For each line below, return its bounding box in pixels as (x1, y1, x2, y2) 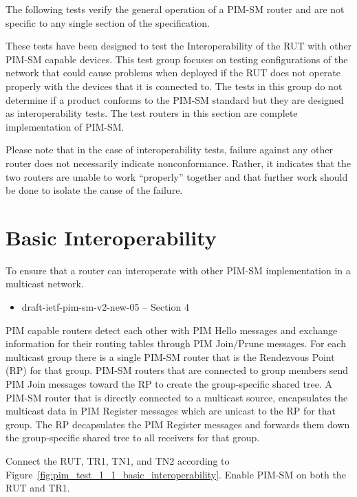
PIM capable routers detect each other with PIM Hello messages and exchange (6, 322, 338, 337)
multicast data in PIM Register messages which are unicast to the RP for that (6, 404, 336, 418)
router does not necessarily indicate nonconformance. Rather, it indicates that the (6, 155, 351, 170)
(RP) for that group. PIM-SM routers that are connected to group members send (6, 363, 349, 377)
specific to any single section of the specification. (6, 15, 210, 30)
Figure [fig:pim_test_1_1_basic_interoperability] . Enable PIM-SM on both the (6, 467, 346, 481)
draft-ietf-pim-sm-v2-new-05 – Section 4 (21, 300, 189, 314)
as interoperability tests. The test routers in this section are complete (6, 106, 298, 120)
